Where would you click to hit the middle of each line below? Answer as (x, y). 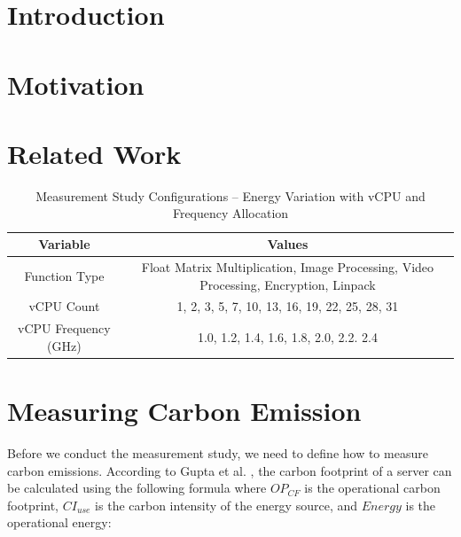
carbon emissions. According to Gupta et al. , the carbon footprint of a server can (230, 470)
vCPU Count (64, 306)
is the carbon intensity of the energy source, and (227, 505)
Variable (64, 244)
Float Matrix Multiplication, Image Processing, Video (288, 266)
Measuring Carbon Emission (184, 411)
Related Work (94, 153)
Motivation (76, 84)
